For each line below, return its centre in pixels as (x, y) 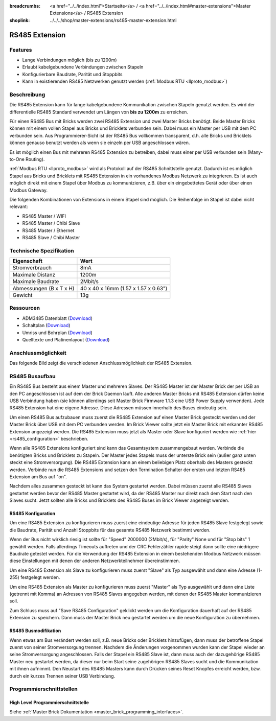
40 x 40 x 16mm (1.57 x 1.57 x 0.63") (124, 289)
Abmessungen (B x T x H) (43, 289)
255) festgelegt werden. (35, 577)
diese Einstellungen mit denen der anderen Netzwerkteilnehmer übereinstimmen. (95, 561)
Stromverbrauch (32, 268)
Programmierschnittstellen (43, 689)
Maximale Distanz (34, 275)
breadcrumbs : (25, 6)
